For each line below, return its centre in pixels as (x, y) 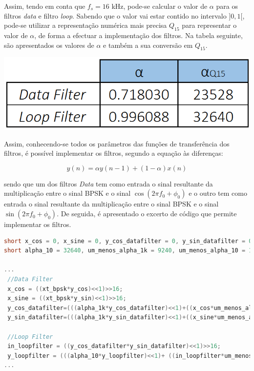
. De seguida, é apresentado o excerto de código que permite (147, 214)
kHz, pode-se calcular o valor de (159, 6)
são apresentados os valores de (49, 45)
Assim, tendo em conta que (45, 6)
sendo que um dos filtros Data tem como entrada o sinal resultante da (108, 183)
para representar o (209, 25)
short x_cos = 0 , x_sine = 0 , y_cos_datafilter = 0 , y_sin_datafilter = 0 (128, 241)
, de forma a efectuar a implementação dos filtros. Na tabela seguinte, (138, 35)
